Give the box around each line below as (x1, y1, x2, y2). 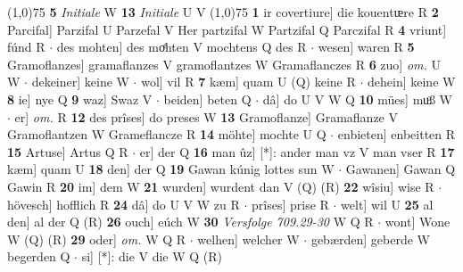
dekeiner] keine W (31, 72, 129, 91)
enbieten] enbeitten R (337, 125, 456, 144)
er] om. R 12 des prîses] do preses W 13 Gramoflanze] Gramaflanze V (14, 107, 398, 126)
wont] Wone (384, 212, 451, 231)
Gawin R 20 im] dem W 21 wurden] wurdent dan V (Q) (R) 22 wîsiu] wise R (7, 177, 434, 195)
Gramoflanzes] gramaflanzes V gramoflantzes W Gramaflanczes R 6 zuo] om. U (7, 54, 441, 73)
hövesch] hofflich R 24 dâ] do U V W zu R (7, 194, 240, 213)
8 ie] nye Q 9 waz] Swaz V (7, 89, 153, 108)
